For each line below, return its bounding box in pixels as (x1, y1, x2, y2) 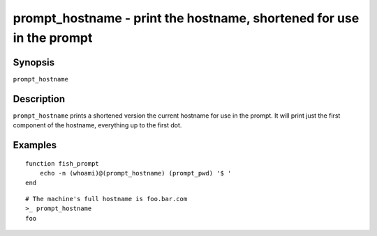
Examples (13, 139, 57, 151)
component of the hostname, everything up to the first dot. (13, 121, 182, 129)
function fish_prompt (25, 159, 99, 167)
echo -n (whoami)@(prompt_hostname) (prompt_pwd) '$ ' (39, 169, 232, 177)
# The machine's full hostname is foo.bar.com (25, 195, 188, 203)
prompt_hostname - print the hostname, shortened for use (13, 10, 360, 26)
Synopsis (13, 56, 55, 68)
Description (13, 93, 66, 104)
